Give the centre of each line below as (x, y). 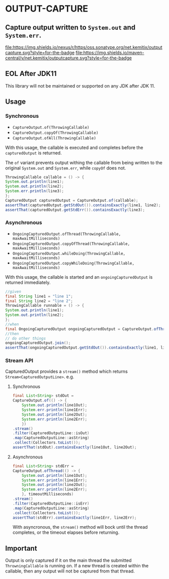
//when (12, 324)
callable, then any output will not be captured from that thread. (70, 571)
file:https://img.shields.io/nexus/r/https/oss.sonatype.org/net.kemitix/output (84, 47)
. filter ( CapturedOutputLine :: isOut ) (51, 433)
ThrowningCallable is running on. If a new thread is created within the (77, 566)
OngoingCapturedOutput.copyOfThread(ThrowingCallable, (71, 244)
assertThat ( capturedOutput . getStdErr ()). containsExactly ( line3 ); (75, 210)
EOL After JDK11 (31, 74)
